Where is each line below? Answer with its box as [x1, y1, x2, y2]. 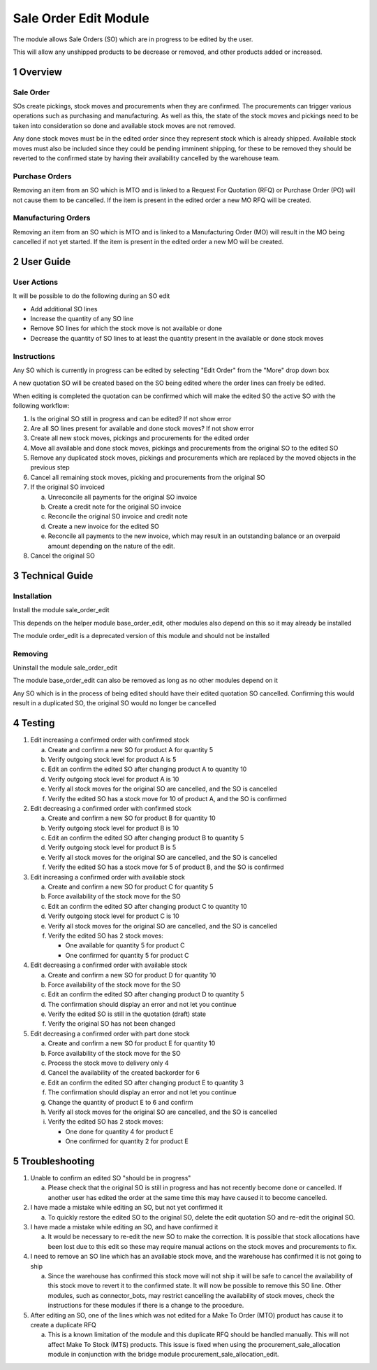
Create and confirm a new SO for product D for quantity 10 [47, 970, 216, 979]
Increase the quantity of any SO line [30, 315, 134, 323]
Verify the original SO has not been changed [47, 1019, 176, 1028]
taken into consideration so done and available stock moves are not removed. [13, 121, 236, 129]
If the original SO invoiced [30, 483, 105, 491]
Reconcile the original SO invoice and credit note [47, 512, 188, 521]
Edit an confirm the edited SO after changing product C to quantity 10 [47, 902, 247, 910]
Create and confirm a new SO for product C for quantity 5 [47, 882, 214, 891]
